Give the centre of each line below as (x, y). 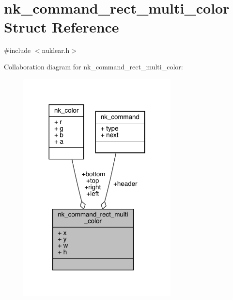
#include (17, 50)
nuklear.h (56, 50)
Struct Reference (62, 27)
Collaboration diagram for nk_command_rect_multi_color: (93, 66)
